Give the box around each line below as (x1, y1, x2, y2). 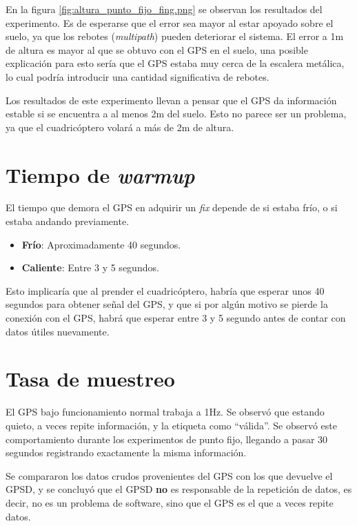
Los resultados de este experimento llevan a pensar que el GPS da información (6, 92, 337, 107)
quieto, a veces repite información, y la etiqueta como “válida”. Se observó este (6, 418, 337, 432)
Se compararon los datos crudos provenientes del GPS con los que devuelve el (6, 468, 333, 483)
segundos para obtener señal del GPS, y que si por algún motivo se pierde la (6, 297, 328, 311)
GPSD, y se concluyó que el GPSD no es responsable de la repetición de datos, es (6, 482, 352, 496)
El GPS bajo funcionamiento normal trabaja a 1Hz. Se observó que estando (6, 405, 325, 419)
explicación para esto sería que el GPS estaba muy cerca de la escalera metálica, (6, 56, 345, 70)
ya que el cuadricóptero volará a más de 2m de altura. (6, 119, 234, 134)
